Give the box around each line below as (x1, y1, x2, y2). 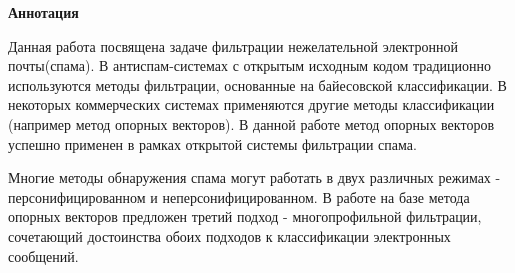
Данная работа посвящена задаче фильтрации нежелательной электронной (8, 35, 459, 56)
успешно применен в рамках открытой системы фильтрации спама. (8, 133, 417, 154)
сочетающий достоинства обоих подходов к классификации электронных (8, 225, 451, 246)
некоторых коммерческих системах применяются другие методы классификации (8, 94, 495, 115)
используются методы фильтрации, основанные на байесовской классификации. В (8, 74, 507, 95)
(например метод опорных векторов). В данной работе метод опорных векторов (8, 113, 494, 134)
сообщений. (8, 245, 79, 266)
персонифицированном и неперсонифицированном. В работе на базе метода (8, 186, 470, 207)
